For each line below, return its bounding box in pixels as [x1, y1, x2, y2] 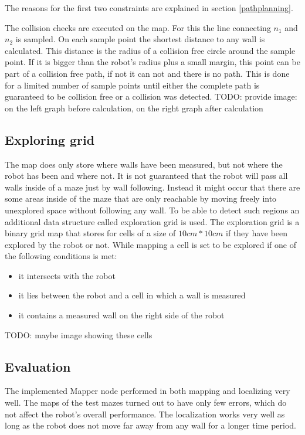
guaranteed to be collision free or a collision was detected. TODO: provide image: [5, 90, 297, 103]
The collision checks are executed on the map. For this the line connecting [5, 21, 271, 33]
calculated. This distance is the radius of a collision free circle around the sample [5, 44, 296, 56]
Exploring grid [5, 130, 95, 148]
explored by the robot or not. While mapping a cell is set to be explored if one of [5, 238, 296, 250]
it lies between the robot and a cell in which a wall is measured [18, 289, 246, 301]
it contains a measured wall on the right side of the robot [18, 309, 225, 321]
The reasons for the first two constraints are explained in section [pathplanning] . [5, 2, 293, 13]
